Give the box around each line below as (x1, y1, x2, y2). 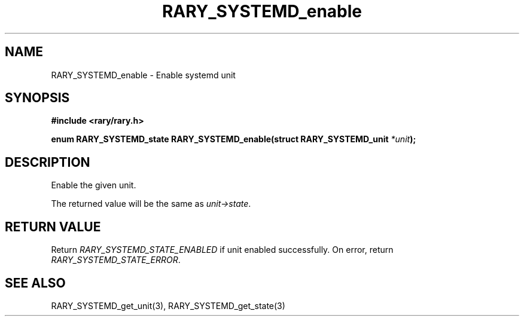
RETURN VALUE (5, 219, 101, 234)
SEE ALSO (5, 275, 66, 291)
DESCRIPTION (5, 154, 90, 170)
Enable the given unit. (51, 180, 136, 191)
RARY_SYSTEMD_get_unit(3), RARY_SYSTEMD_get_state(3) (51, 300, 285, 311)
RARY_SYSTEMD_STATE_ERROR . (51, 255, 181, 265)
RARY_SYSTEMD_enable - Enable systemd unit (51, 69, 236, 80)
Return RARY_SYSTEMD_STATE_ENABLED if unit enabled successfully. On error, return (51, 244, 394, 255)
